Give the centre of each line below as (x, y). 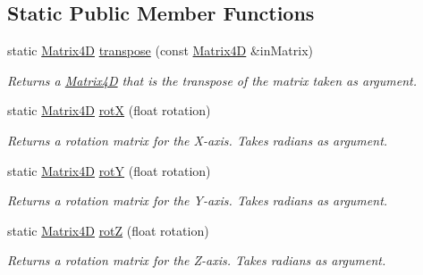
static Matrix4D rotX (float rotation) (109, 110)
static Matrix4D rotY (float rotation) (109, 170)
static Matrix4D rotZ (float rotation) (108, 230)
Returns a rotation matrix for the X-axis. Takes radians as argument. (198, 140)
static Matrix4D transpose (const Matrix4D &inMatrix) (161, 50)
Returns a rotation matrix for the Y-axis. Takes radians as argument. (198, 200)
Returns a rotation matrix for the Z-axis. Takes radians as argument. (197, 260)
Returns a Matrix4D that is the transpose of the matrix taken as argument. (212, 80)
